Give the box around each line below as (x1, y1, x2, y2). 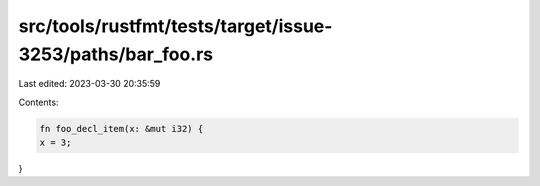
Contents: (18, 96, 59, 108)
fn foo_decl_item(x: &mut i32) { (39, 123, 204, 134)
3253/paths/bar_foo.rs (18, 43, 214, 65)
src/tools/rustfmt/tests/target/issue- (18, 15, 333, 37)
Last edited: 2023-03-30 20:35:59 (18, 78, 161, 90)
